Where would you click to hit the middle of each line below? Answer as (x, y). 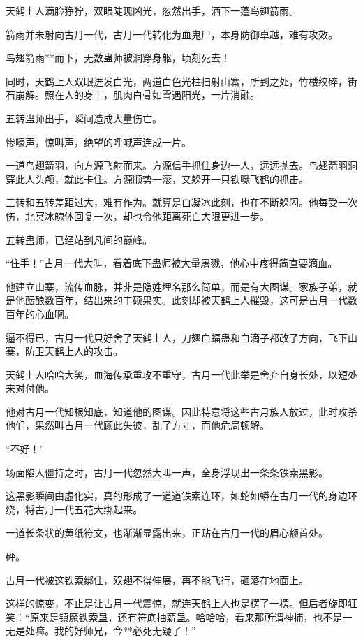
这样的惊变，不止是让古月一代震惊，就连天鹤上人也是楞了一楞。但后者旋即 (177, 603)
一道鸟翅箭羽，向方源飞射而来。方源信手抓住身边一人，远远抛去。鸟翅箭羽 (177, 165)
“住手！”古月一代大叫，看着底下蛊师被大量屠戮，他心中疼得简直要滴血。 (172, 263)
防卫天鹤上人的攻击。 (74, 351)
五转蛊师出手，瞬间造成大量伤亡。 (84, 118)
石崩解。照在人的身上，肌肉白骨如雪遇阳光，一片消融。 (133, 95)
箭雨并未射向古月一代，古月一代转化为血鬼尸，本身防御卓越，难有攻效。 (172, 34)
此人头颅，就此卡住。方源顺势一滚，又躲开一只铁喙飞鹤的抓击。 (162, 178)
